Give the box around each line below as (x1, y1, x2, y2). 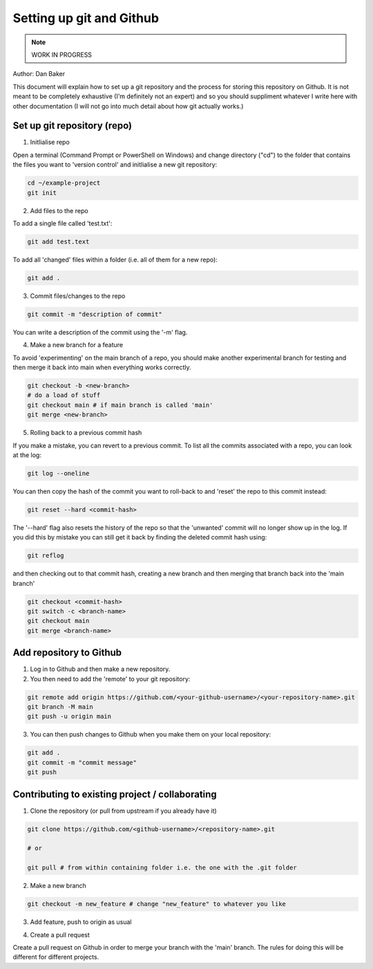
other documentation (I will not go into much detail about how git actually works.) (12, 102, 244, 110)
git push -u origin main (27, 712, 112, 721)
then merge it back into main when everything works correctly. (12, 363, 191, 371)
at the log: (12, 450, 41, 459)
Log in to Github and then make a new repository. (30, 665, 171, 674)
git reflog (27, 552, 64, 560)
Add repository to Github (12, 647, 122, 658)
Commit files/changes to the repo (30, 291, 126, 300)
